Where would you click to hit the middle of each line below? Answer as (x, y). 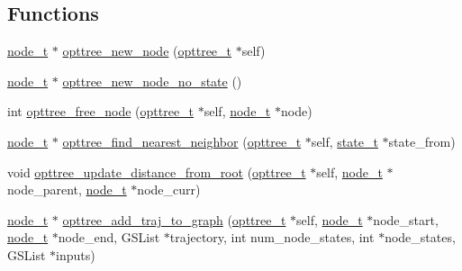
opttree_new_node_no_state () (152, 81)
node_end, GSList (109, 237)
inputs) (76, 254)
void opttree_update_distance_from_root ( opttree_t (157, 172)
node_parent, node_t (67, 190)
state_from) (422, 141)
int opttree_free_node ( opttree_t (101, 111)
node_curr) (169, 190)
